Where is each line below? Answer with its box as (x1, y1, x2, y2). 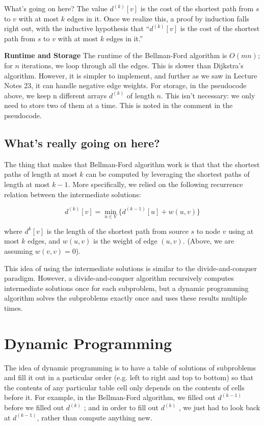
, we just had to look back (178, 402, 260, 413)
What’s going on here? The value (4, 3, 108, 13)
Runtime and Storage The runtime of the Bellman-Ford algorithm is (4, 50, 227, 61)
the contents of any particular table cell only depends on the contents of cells (4, 382, 245, 392)
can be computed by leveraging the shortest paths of (86, 169, 250, 179)
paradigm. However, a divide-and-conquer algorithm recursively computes (4, 273, 234, 283)
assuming (4, 245, 33, 256)
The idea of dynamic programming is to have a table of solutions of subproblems (4, 362, 256, 372)
